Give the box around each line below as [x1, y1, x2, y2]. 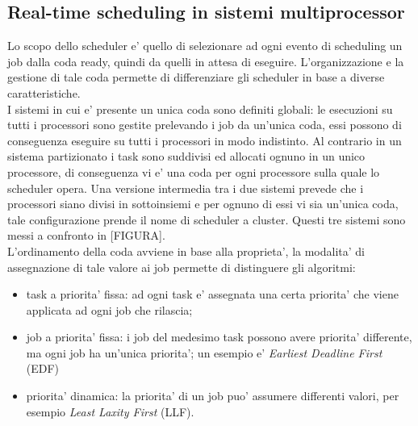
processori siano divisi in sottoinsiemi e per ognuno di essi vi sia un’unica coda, [7, 195, 399, 212]
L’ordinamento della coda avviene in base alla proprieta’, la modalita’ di [7, 242, 365, 259]
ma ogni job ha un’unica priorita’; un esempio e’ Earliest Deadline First [26, 344, 382, 361]
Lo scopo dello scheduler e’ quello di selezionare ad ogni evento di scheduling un [7, 37, 403, 54]
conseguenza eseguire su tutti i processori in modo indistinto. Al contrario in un [7, 132, 402, 148]
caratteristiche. [7, 84, 81, 101]
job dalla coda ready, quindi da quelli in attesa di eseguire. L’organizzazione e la [7, 52, 404, 69]
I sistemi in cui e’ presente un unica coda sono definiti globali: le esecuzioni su [7, 100, 393, 117]
